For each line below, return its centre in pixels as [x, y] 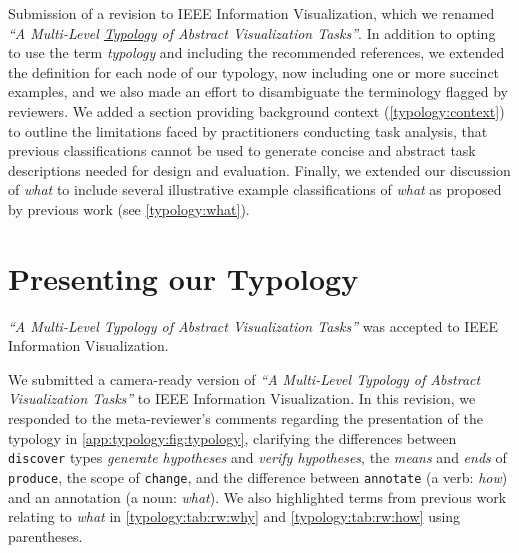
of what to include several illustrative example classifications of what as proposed [255, 189]
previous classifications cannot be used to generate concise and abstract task [242, 150]
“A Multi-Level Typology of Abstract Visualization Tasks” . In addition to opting [252, 32]
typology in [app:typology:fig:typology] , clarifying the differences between [232, 437]
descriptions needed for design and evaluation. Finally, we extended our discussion [259, 169]
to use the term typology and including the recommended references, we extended [256, 52]
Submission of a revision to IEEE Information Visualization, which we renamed [251, 13]
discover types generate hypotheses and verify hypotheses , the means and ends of [257, 457]
